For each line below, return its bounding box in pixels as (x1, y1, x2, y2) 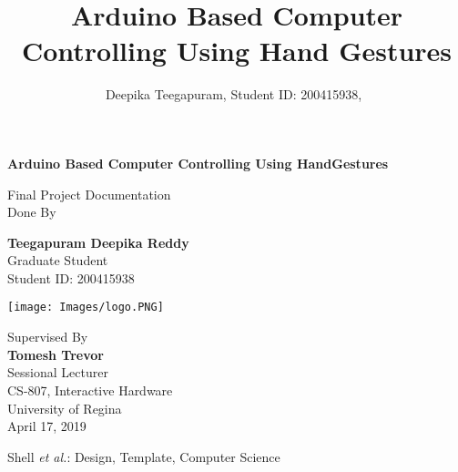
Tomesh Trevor (7, 344, 104, 364)
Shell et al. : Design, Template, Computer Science (7, 446, 280, 466)
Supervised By (7, 327, 88, 346)
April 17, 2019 (7, 416, 87, 436)
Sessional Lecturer (7, 363, 108, 382)
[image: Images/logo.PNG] (7, 301, 164, 314)
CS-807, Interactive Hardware (7, 380, 173, 399)
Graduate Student (7, 251, 108, 270)
